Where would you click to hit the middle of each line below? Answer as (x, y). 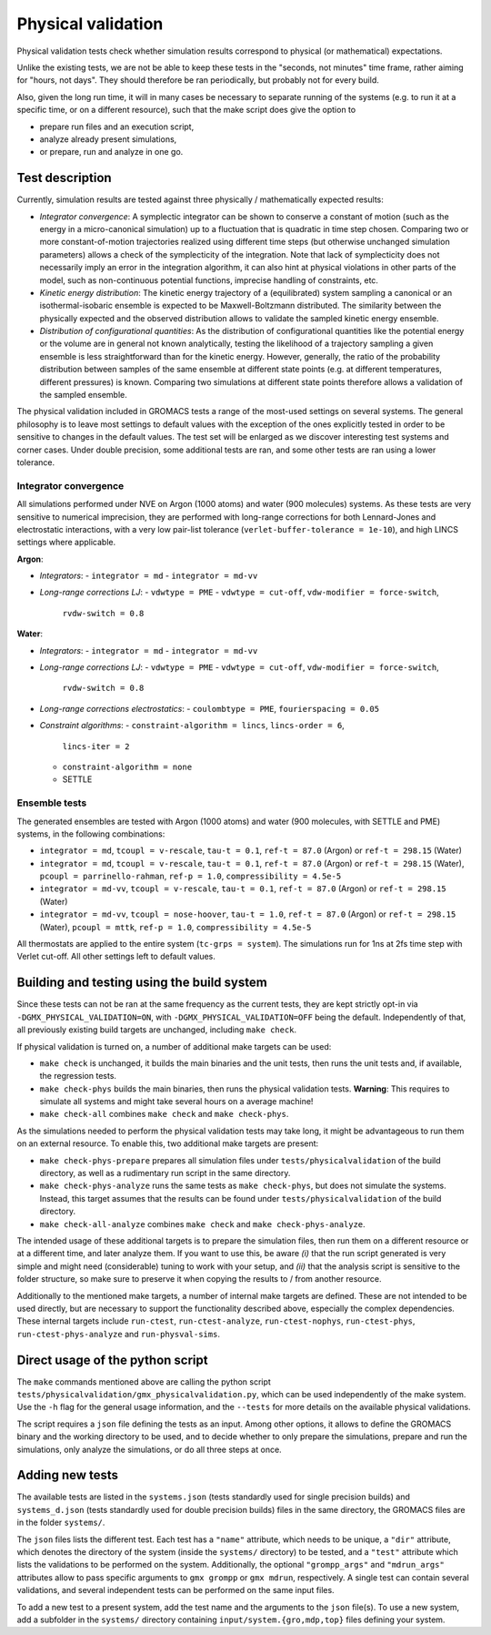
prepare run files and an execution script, (117, 127)
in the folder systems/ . (61, 1523)
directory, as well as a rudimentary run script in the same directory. (165, 1173)
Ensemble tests (52, 803)
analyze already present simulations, (108, 139)
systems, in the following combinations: (91, 834)
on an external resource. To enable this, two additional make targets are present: (168, 1143)
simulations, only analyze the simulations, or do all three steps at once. (149, 1449)
